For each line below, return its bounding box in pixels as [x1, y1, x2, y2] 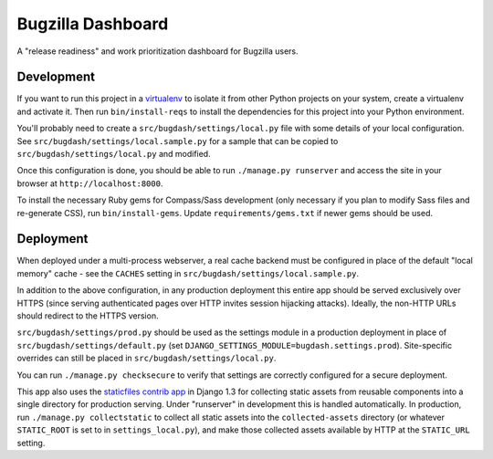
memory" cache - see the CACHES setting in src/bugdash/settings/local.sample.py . [16, 267, 360, 278]
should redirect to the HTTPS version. [16, 310, 159, 321]
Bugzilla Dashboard [16, 14, 169, 34]
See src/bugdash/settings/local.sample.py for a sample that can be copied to [16, 135, 339, 146]
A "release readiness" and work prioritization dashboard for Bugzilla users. [16, 46, 299, 57]
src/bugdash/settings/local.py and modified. [16, 149, 211, 160]
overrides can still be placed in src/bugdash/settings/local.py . [16, 352, 277, 364]
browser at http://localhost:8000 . [16, 178, 163, 189]
